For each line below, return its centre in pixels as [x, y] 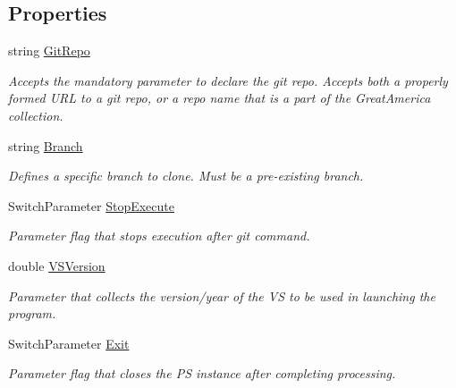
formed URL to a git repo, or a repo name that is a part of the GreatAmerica [220, 98]
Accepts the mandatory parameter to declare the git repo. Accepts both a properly [228, 80]
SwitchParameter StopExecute [91, 205]
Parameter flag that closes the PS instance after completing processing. [202, 373]
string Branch [46, 145]
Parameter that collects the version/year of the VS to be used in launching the [222, 295]
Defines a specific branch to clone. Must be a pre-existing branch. [186, 176]
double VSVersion [57, 265]
